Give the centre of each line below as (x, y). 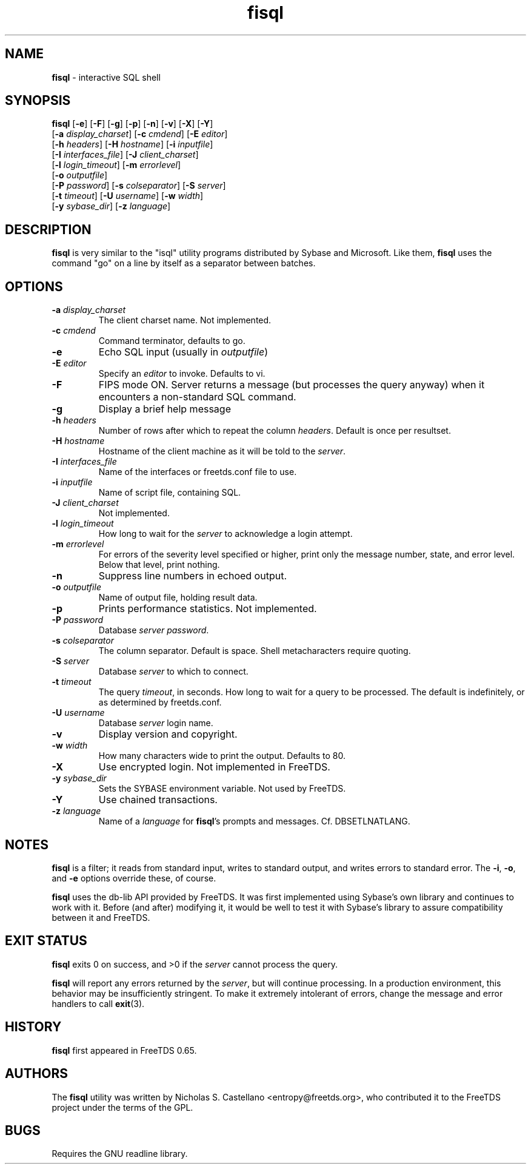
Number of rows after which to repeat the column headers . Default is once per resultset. (275, 431)
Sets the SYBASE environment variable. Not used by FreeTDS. (222, 789)
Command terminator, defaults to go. (172, 341)
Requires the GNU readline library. (120, 1154)
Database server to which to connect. (173, 672)
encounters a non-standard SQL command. (197, 397)
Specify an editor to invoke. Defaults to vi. (182, 374)
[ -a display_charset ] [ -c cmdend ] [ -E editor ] (140, 134)
